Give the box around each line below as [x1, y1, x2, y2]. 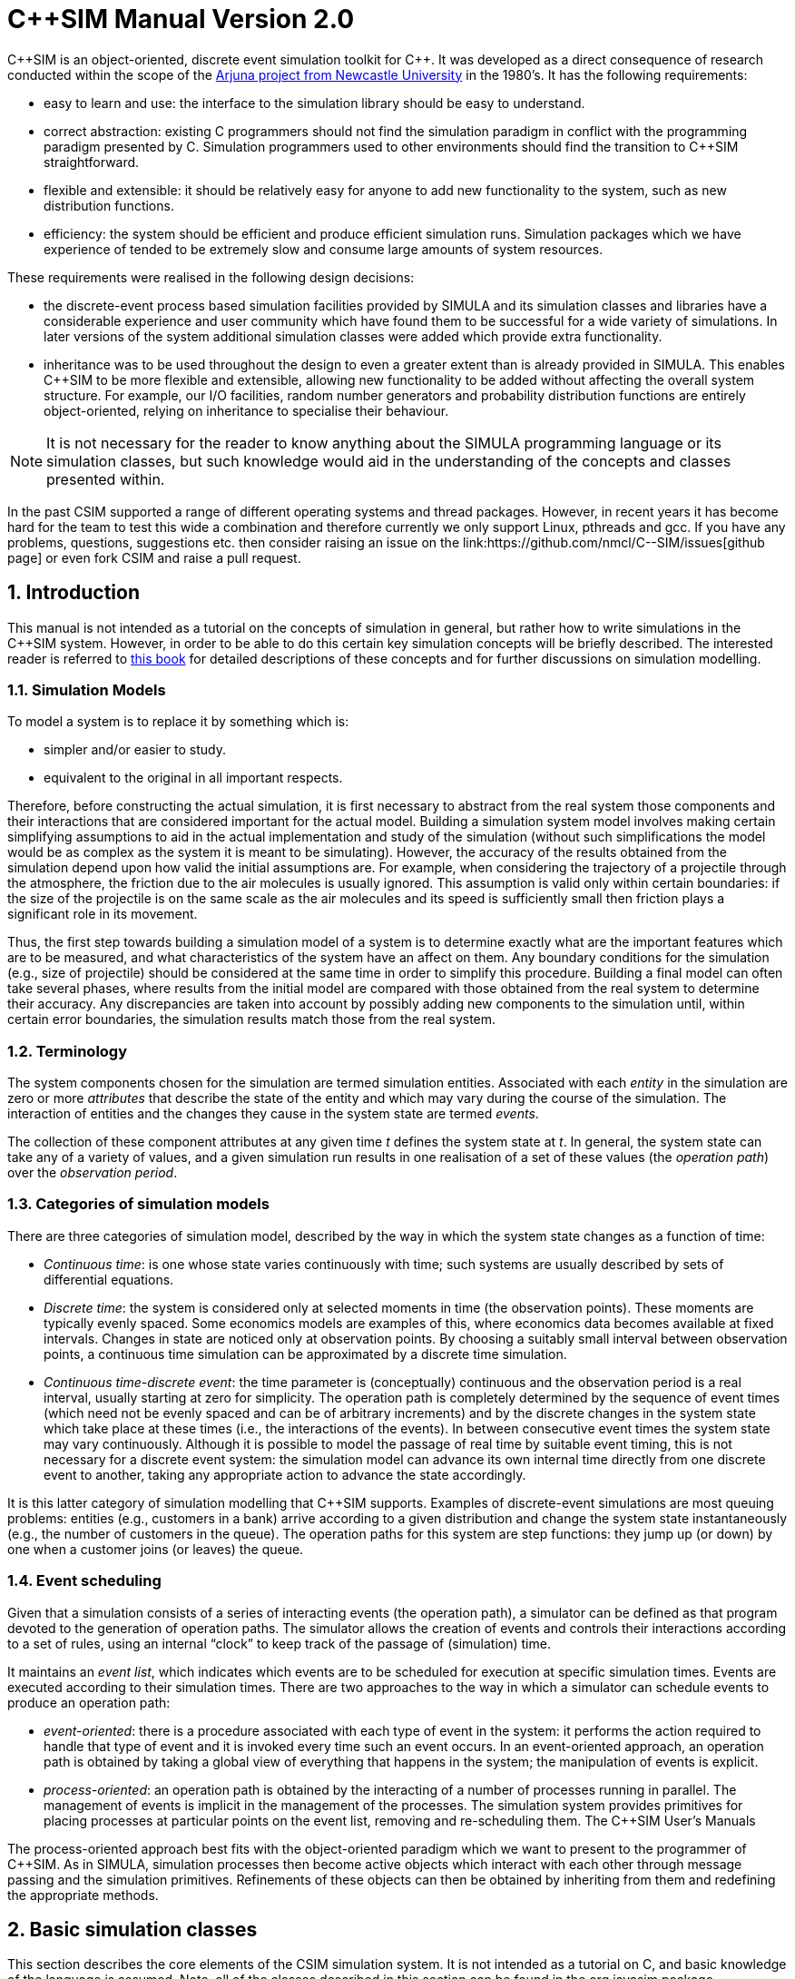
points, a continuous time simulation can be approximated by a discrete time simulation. [44, 1345, 567, 1362]
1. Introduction [7, 581, 140, 605]
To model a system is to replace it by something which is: [7, 714, 349, 730]
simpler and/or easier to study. [44, 742, 226, 758]
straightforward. [44, 153, 140, 170]
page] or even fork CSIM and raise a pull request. [7, 549, 301, 566]
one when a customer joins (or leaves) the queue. [7, 1541, 304, 1557]
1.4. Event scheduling [7, 1571, 162, 1590]
